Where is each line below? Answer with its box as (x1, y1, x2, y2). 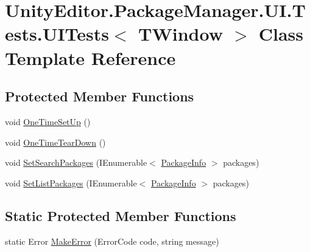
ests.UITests (5, 21, 110, 46)
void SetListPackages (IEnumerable (5, 176, 137, 189)
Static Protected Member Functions (5, 206, 236, 225)
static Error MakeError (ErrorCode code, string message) (5, 234, 219, 247)
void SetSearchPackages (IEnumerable (5, 156, 147, 169)
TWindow (138, 21, 223, 46)
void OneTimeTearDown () (5, 135, 106, 148)
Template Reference (5, 45, 176, 70)
